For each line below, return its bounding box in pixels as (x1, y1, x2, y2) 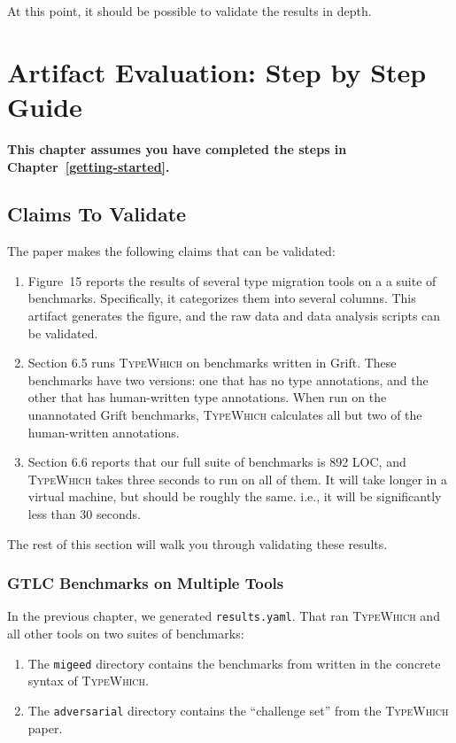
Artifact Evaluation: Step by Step (7, 53, 427, 89)
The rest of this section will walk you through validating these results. (7, 534, 388, 553)
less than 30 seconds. (27, 505, 141, 523)
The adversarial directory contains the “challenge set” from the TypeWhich (27, 700, 449, 719)
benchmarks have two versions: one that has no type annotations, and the (27, 370, 429, 389)
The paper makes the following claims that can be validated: (7, 242, 336, 260)
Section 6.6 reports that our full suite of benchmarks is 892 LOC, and (27, 453, 406, 471)
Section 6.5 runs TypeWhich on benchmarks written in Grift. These (27, 353, 397, 372)
